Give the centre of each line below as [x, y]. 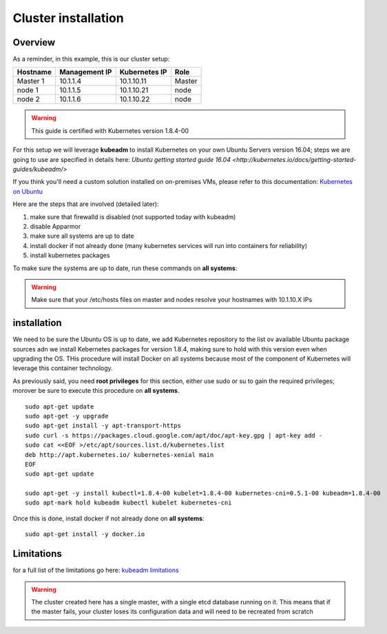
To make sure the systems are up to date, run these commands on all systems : [125, 268]
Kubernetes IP [143, 72]
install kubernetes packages [70, 256]
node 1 [28, 90]
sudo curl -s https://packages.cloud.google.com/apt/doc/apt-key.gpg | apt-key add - [174, 435]
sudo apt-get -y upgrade [67, 416]
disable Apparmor [55, 226]
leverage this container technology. [63, 368]
